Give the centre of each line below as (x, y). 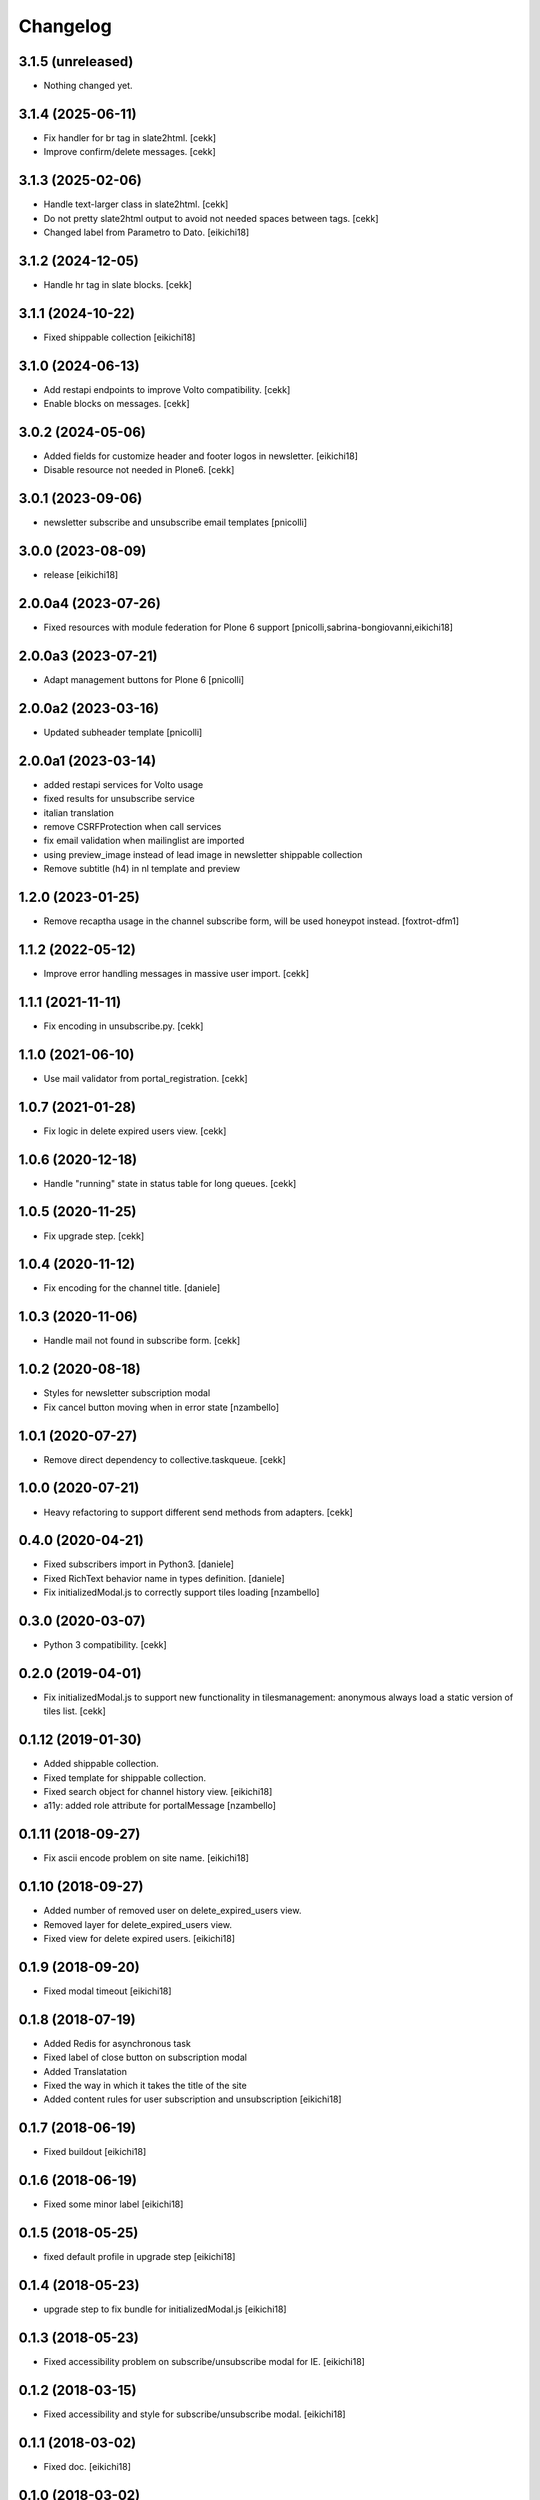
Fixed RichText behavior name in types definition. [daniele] (164, 1578)
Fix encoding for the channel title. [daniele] (132, 1288)
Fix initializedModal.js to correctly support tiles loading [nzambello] (181, 1592)
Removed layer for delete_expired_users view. (137, 1924)
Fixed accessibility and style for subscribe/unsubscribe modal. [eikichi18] (194, 2414)
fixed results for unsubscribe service (119, 799)
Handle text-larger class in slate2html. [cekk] (136, 204)
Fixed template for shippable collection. (125, 1777)
